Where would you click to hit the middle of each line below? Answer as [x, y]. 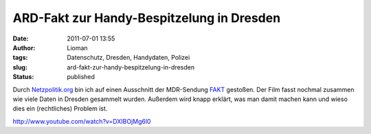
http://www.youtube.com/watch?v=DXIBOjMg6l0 [82, 121]
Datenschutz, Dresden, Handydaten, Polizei [128, 58]
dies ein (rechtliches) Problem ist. [60, 109]
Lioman [78, 47]
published [81, 77]
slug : [20, 67]
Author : [24, 47]
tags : [20, 58]
